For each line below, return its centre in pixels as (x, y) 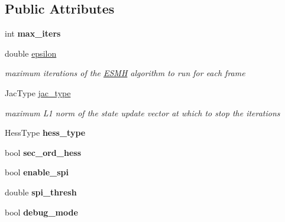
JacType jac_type (38, 92)
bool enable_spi (37, 172)
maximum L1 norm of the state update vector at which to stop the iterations (142, 112)
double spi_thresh (41, 192)
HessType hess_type (45, 133)
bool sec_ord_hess (43, 152)
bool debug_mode (41, 212)
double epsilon (31, 53)
